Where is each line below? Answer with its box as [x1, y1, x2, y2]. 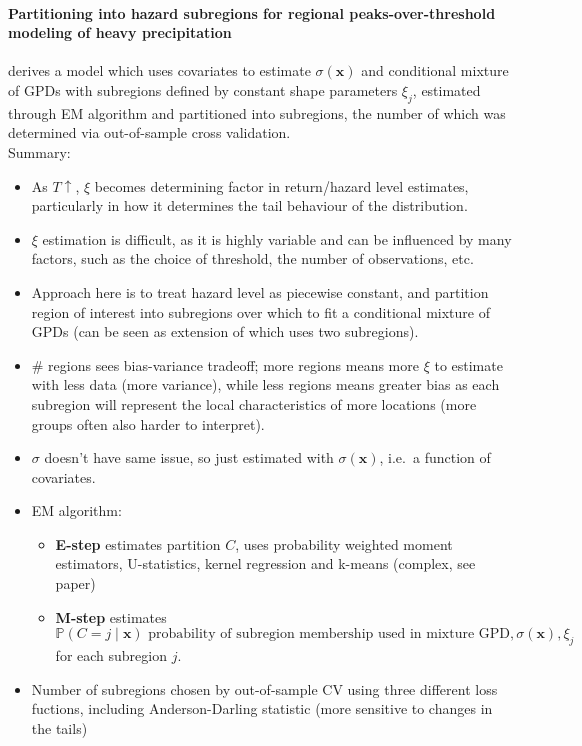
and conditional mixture [361, 60, 509, 81]
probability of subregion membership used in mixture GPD [148, 627, 510, 642]
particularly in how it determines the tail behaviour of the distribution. [31, 195, 468, 216]
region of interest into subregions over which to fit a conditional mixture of [31, 301, 490, 322]
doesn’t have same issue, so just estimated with [44, 447, 334, 468]
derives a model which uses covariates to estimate [8, 60, 311, 81]
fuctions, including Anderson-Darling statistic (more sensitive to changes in [31, 698, 493, 719]
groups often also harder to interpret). [31, 413, 265, 434]
